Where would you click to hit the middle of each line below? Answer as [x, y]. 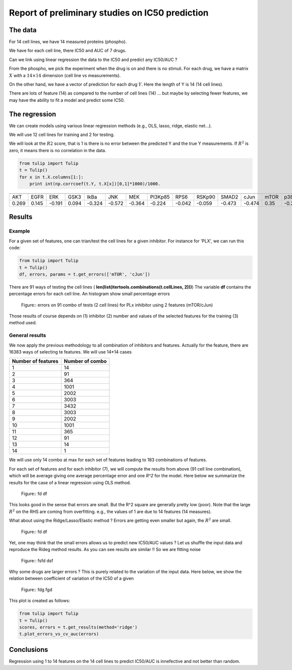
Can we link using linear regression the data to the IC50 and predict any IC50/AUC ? [93, 59]
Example [19, 231]
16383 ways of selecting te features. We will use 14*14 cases [70, 352]
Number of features [35, 361]
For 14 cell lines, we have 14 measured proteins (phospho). [68, 42]
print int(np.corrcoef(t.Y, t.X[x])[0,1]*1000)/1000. [95, 184]
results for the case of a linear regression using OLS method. [70, 482]
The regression [33, 114]
